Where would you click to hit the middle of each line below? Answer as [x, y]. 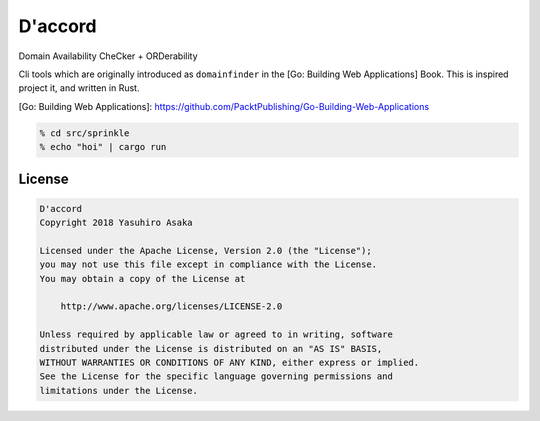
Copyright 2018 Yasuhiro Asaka [116, 223]
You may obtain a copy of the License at [142, 278]
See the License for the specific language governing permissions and [216, 376]
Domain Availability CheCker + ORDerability [108, 56]
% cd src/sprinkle [84, 133]
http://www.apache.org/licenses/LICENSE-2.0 [171, 306]
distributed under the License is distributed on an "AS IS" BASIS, [211, 348]
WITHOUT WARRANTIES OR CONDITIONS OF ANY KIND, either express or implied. [229, 362]
